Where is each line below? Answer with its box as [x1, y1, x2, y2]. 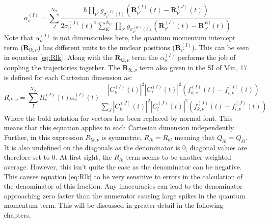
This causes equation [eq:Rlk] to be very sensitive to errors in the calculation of [4, 171, 243, 181]
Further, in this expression [4, 132, 83, 142]
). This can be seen [191, 42, 249, 52]
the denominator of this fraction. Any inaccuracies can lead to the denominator [4, 181, 243, 191]
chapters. [4, 209, 31, 220]
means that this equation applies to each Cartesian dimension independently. [4, 122, 236, 133]
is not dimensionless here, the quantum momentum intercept [53, 32, 236, 43]
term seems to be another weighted [126, 152, 231, 162]
